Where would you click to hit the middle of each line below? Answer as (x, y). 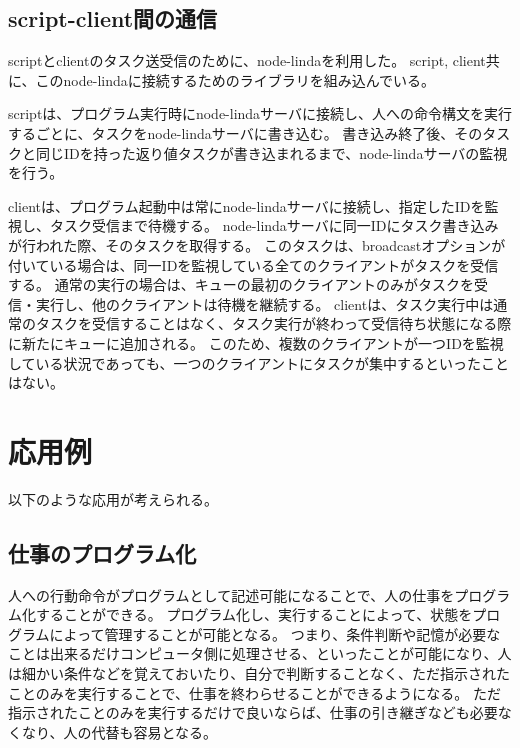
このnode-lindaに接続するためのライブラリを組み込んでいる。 (235, 79)
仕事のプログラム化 (102, 552)
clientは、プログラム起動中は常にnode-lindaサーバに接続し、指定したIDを (246, 205)
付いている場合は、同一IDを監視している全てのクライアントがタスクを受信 (253, 264)
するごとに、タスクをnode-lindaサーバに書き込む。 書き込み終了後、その (245, 132)
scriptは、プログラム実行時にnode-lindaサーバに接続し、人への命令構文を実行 (260, 113)
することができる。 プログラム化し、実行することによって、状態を (254, 614)
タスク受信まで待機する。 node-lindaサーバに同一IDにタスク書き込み (274, 225)
